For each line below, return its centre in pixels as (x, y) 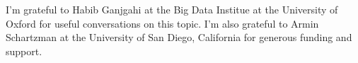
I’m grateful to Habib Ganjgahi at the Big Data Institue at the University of (172, 9)
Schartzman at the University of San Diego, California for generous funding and (179, 37)
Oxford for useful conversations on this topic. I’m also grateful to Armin (162, 23)
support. (24, 51)
